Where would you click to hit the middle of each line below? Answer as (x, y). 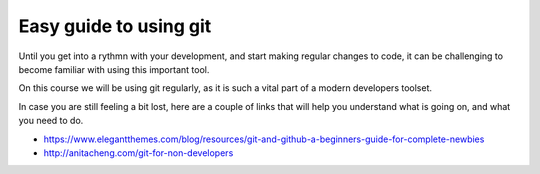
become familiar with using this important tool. (114, 69)
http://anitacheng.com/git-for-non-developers (138, 152)
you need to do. (51, 121)
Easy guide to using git (115, 26)
